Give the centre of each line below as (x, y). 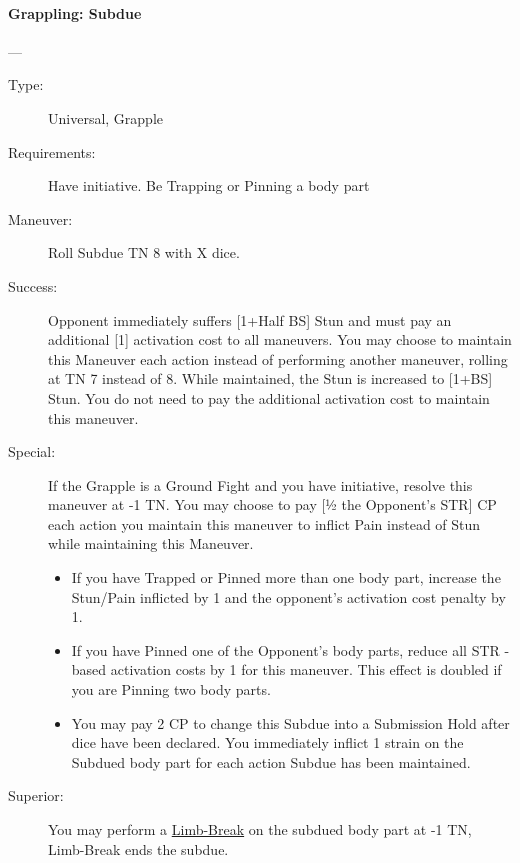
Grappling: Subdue (75, 12)
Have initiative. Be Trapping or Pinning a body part (209, 185)
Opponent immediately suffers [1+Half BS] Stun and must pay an (250, 319)
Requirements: (52, 151)
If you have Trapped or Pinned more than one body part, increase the (286, 577)
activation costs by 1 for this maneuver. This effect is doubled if (306, 669)
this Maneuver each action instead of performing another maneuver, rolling (278, 358)
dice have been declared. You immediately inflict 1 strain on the (267, 742)
